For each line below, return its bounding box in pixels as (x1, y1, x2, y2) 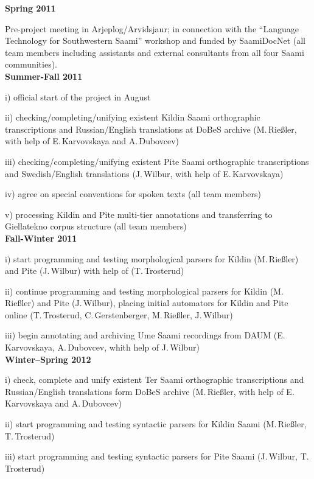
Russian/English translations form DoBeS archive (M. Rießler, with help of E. (5, 385, 295, 397)
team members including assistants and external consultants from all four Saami (5, 46, 304, 58)
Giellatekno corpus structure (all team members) (5, 220, 187, 233)
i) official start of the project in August (5, 90, 151, 103)
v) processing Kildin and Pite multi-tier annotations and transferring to (5, 208, 273, 220)
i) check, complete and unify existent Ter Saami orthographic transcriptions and (5, 373, 304, 386)
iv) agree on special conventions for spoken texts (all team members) (5, 187, 261, 200)
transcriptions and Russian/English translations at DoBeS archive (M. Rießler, (5, 122, 297, 135)
